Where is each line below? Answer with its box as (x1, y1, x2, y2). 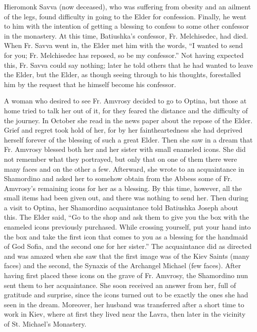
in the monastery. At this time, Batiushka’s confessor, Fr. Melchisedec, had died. (4, 30, 248, 41)
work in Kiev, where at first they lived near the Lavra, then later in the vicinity (4, 309, 246, 319)
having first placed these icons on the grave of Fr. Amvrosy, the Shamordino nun (4, 270, 248, 281)
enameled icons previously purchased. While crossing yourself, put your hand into (4, 222, 251, 232)
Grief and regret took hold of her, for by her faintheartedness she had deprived (4, 125, 243, 135)
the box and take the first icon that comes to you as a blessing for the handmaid (4, 231, 248, 241)
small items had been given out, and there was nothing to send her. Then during (4, 192, 249, 203)
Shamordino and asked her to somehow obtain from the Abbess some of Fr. (4, 173, 232, 184)
